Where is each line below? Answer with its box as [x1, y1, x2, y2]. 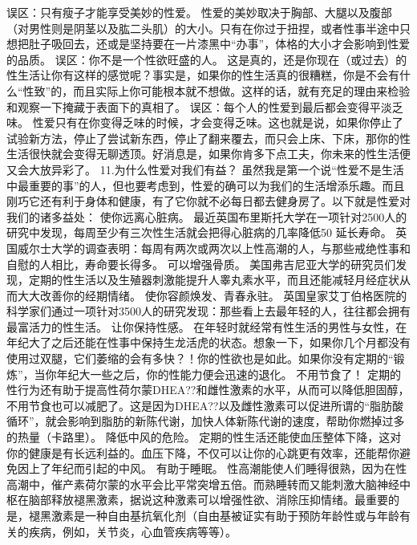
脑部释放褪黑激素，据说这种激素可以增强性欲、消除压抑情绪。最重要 [28, 491, 388, 508]
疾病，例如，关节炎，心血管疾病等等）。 [28, 523, 237, 539]
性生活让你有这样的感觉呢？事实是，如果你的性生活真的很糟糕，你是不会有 [6, 67, 399, 83]
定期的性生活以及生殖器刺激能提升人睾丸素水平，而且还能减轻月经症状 [28, 271, 399, 288]
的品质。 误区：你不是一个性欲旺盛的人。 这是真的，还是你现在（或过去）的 [6, 51, 407, 67]
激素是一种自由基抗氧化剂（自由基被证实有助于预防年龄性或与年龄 [51, 507, 399, 523]
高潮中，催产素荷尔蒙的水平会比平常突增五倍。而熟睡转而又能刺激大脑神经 [6, 475, 399, 492]
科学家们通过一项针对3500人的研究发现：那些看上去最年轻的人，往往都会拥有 [6, 303, 411, 319]
